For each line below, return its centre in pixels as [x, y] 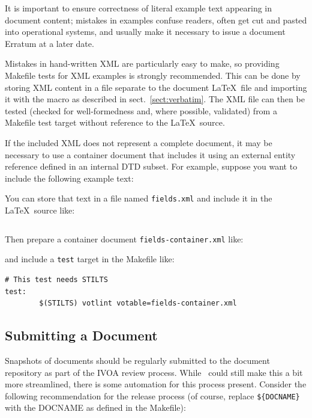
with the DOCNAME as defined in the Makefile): [95, 407]
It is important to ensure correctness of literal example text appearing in [139, 8]
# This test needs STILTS [56, 279]
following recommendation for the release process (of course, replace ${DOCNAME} [152, 395]
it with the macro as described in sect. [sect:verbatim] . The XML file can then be [155, 99]
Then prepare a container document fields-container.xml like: [124, 238]
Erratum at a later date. [49, 43]
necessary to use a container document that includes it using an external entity [150, 154]
